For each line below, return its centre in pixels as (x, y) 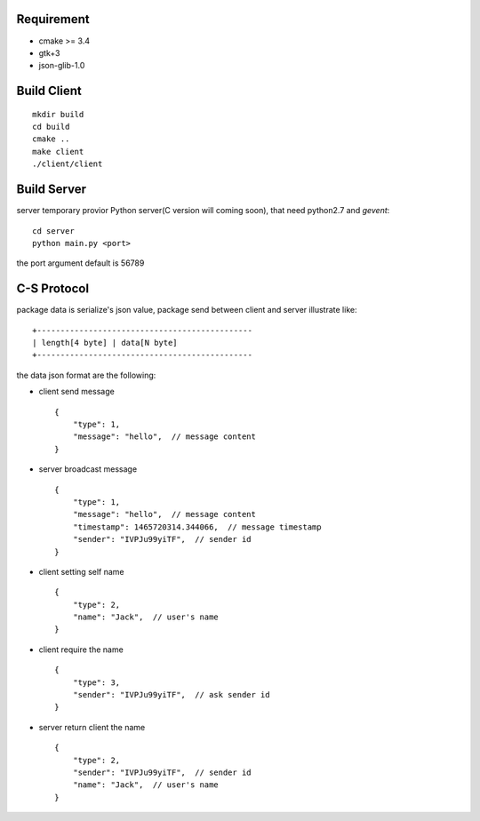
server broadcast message (88, 469)
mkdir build (58, 114)
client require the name (81, 650)
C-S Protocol (52, 289)
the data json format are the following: (86, 375)
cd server (53, 231)
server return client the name (92, 727)
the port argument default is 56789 (80, 263)
